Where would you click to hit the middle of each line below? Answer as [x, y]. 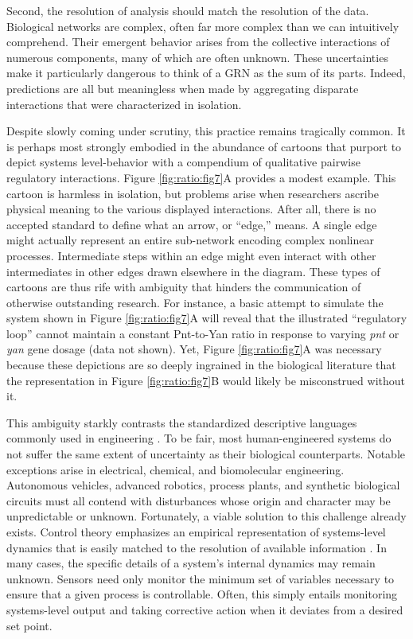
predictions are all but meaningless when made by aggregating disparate [183, 88]
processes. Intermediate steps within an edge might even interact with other [191, 255]
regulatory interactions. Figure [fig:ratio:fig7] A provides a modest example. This [201, 177]
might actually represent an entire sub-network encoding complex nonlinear [190, 240]
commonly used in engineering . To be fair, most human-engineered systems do [199, 438]
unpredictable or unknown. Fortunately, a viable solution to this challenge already [206, 516]
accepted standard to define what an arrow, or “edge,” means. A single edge [192, 224]
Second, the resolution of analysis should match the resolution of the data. [188, 10]
